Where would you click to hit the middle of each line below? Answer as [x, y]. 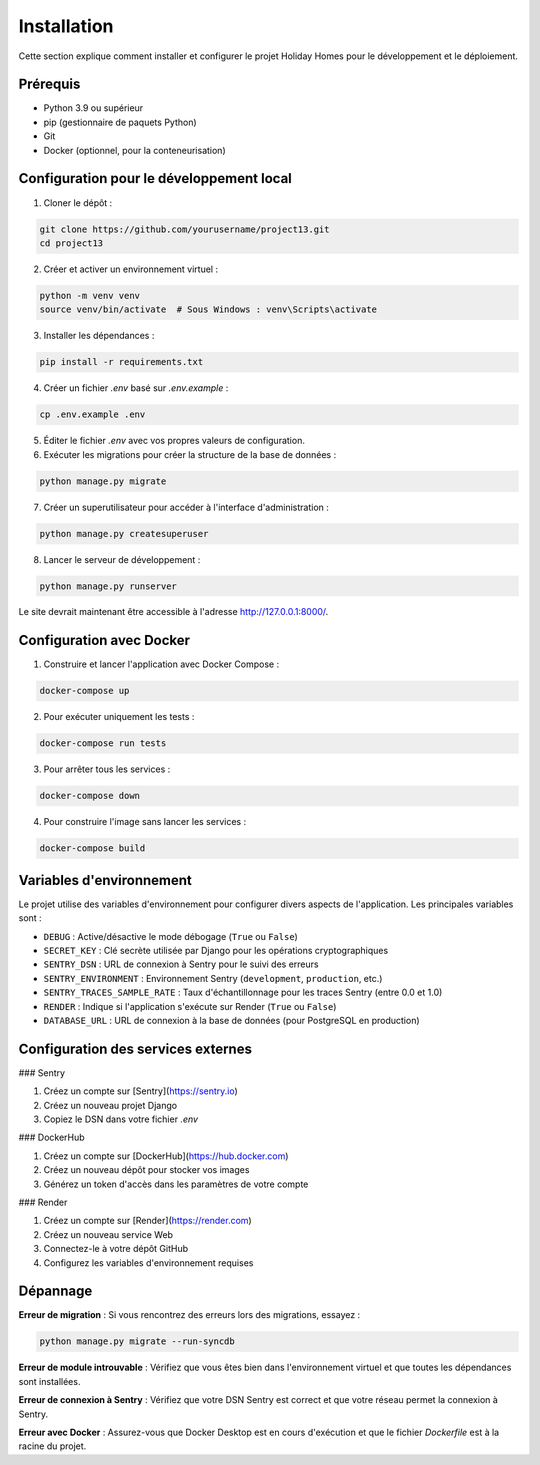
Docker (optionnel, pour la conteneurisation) [134, 150]
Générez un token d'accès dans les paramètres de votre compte [176, 1184]
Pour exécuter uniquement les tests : [119, 717]
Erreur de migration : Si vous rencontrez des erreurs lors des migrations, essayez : [189, 1315]
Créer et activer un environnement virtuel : [131, 269]
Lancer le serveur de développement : [122, 559]
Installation [66, 26]
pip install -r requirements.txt [121, 362]
